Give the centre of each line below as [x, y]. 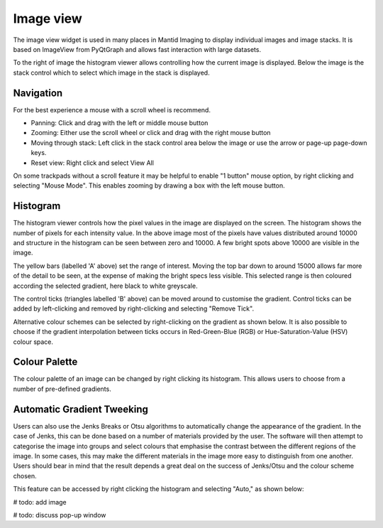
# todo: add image [40, 502]
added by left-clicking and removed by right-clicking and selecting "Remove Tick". [134, 308]
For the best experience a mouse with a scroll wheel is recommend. [112, 109]
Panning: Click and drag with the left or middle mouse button [120, 123]
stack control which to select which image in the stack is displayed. [111, 72]
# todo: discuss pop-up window [60, 514]
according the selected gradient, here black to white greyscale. [105, 286]
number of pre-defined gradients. [62, 389]
